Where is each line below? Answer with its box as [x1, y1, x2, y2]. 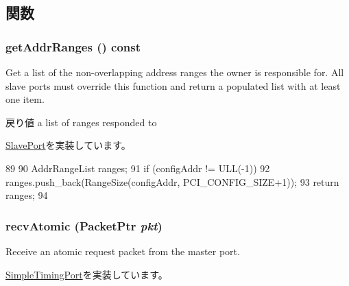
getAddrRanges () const [5, 38, 141, 55]
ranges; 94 [5, 188, 48, 202]
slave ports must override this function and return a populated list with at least [5, 78, 341, 93]
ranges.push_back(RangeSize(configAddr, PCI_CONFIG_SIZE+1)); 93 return [5, 174, 339, 189]
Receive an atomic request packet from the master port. [5, 243, 240, 258]
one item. [5, 92, 45, 106]
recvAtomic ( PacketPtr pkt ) [5, 217, 163, 234]
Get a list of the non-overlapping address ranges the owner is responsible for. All [5, 65, 344, 79]
